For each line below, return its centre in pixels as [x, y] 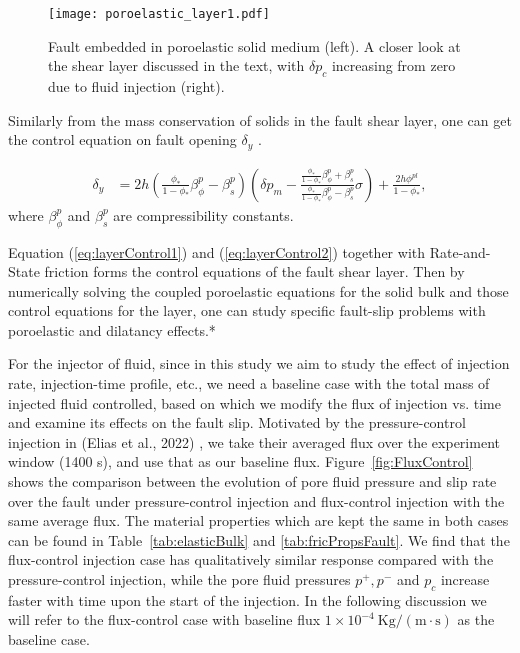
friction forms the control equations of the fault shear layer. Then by [254, 271]
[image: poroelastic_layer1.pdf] [159, 14]
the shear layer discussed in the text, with [176, 65]
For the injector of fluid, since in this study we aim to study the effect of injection [259, 363]
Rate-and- [460, 251]
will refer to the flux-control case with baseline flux [164, 619]
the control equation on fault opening [122, 139]
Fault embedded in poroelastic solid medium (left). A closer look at [254, 45]
